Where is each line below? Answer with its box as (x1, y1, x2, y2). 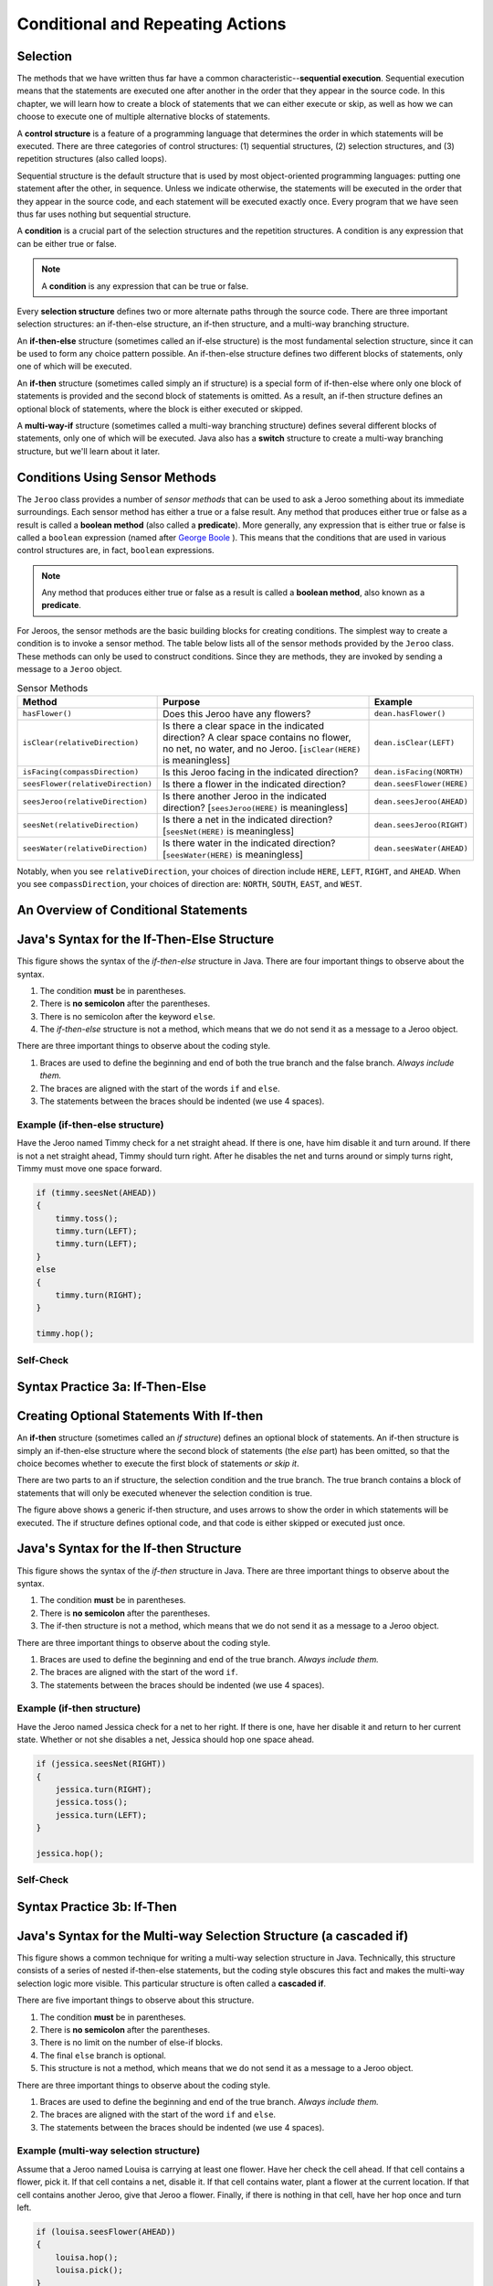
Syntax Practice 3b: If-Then (16, 1898, 177, 1915)
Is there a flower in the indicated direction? (163, 777, 346, 790)
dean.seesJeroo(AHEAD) (373, 796, 469, 807)
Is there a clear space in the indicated (163, 719, 324, 732)
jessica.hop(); (36, 1848, 104, 1858)
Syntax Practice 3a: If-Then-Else (16, 1379, 207, 1394)
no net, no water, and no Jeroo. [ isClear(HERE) (163, 742, 362, 754)
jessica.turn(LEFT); (55, 1810, 148, 1820)
